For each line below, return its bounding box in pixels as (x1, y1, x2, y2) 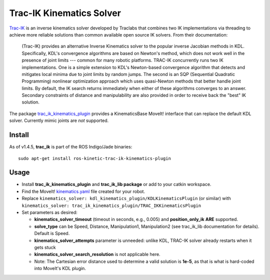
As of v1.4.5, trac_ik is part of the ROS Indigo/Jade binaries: (9, 144, 132, 150)
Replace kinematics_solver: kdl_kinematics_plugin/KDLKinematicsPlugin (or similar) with (21, 195, 231, 201)
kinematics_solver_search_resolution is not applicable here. (34, 251, 160, 257)
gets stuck (34, 244, 56, 250)
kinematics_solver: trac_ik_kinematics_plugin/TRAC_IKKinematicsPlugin (21, 202, 201, 208)
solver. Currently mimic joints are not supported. (9, 117, 109, 123)
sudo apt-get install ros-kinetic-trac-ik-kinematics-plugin (18, 155, 171, 161)
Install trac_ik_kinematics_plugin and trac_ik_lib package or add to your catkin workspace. (21, 181, 211, 187)
